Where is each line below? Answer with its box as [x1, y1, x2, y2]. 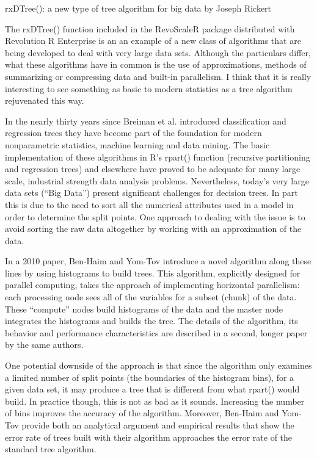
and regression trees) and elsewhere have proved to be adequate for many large [5, 162, 301, 175]
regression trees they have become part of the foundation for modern [5, 126, 262, 139]
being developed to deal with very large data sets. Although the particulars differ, [5, 46, 311, 59]
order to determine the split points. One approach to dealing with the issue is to [5, 210, 305, 223]
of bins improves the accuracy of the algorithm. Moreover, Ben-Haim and [5, 407, 279, 419]
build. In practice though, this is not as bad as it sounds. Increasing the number [5, 394, 305, 407]
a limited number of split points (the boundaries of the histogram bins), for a [5, 370, 294, 383]
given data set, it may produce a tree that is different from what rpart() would [5, 383, 300, 396]
